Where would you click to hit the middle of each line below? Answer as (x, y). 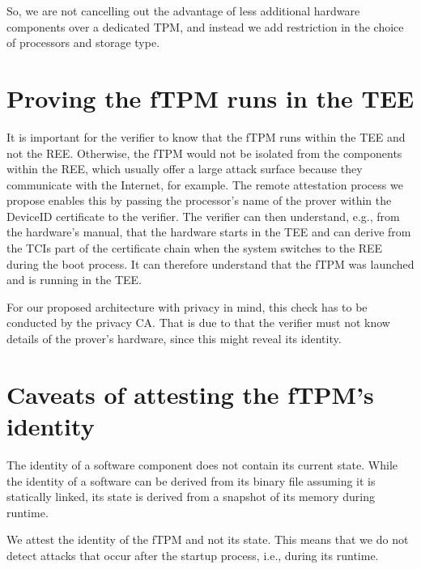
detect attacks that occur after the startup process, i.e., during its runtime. (193, 555)
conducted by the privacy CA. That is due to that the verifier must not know (198, 323)
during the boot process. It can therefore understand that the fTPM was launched (210, 263)
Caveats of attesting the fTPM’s (190, 394)
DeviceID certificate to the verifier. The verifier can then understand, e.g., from (203, 216)
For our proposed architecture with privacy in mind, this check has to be (187, 306)
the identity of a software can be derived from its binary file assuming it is (191, 480)
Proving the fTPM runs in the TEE (210, 98)
